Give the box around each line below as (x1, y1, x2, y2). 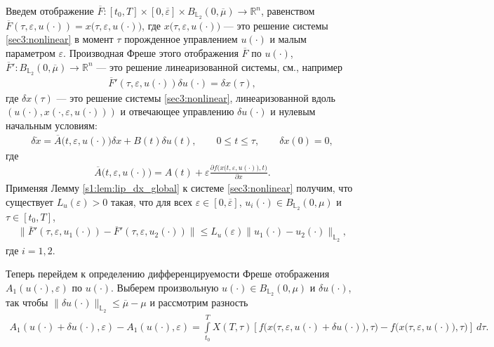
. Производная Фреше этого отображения (63, 46, 239, 60)
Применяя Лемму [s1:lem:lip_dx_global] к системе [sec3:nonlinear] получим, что (6, 181, 353, 195)
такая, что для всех (110, 194, 193, 209)
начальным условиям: (6, 117, 98, 132)
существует (6, 194, 53, 209)
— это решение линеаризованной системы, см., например (96, 59, 343, 74)
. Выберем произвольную (111, 280, 219, 294)
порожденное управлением (124, 32, 238, 46)
